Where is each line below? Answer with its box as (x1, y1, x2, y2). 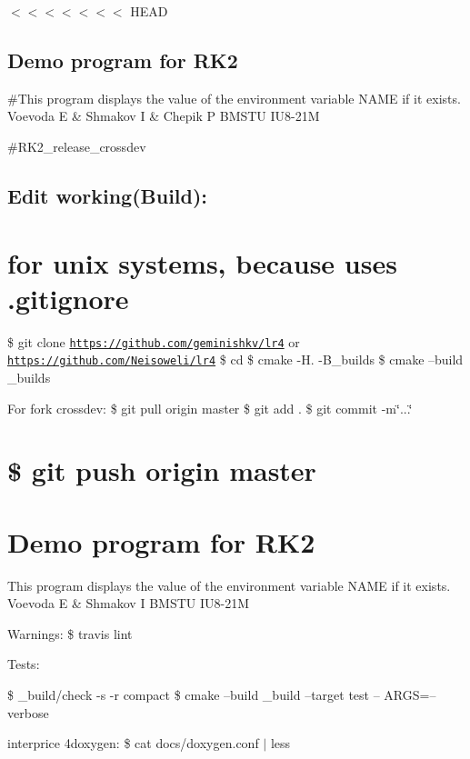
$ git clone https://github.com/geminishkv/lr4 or (7, 332, 300, 351)
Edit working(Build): (7, 181, 208, 209)
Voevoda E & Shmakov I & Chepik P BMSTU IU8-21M (7, 106, 320, 125)
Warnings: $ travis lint (7, 624, 133, 643)
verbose (7, 703, 49, 722)
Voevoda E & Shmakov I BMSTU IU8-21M (7, 594, 249, 613)
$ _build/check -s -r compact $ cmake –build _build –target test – (7, 685, 380, 704)
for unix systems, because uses (7, 244, 397, 281)
